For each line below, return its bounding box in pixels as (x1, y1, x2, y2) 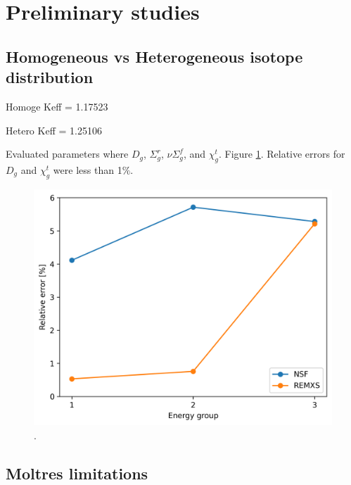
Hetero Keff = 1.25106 (6, 122, 102, 137)
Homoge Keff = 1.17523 (6, 99, 108, 113)
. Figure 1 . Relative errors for (218, 146, 345, 161)
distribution (6, 66, 94, 88)
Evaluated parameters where (6, 146, 129, 161)
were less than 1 (53, 162, 122, 177)
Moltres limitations (6, 462, 148, 484)
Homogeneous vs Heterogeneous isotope (6, 45, 303, 67)
